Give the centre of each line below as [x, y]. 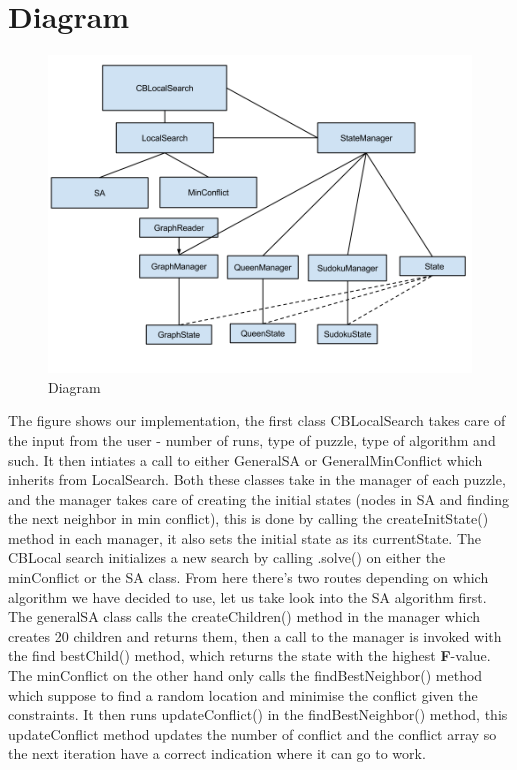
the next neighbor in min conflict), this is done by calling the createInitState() [248, 518]
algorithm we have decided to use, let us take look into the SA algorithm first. [247, 596]
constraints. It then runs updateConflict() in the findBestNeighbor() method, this [258, 714]
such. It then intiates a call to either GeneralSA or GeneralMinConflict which [245, 459]
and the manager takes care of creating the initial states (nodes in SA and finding [258, 498]
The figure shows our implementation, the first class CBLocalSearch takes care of [257, 420]
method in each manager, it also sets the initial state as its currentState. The [245, 537]
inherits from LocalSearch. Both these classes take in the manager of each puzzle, [257, 479]
